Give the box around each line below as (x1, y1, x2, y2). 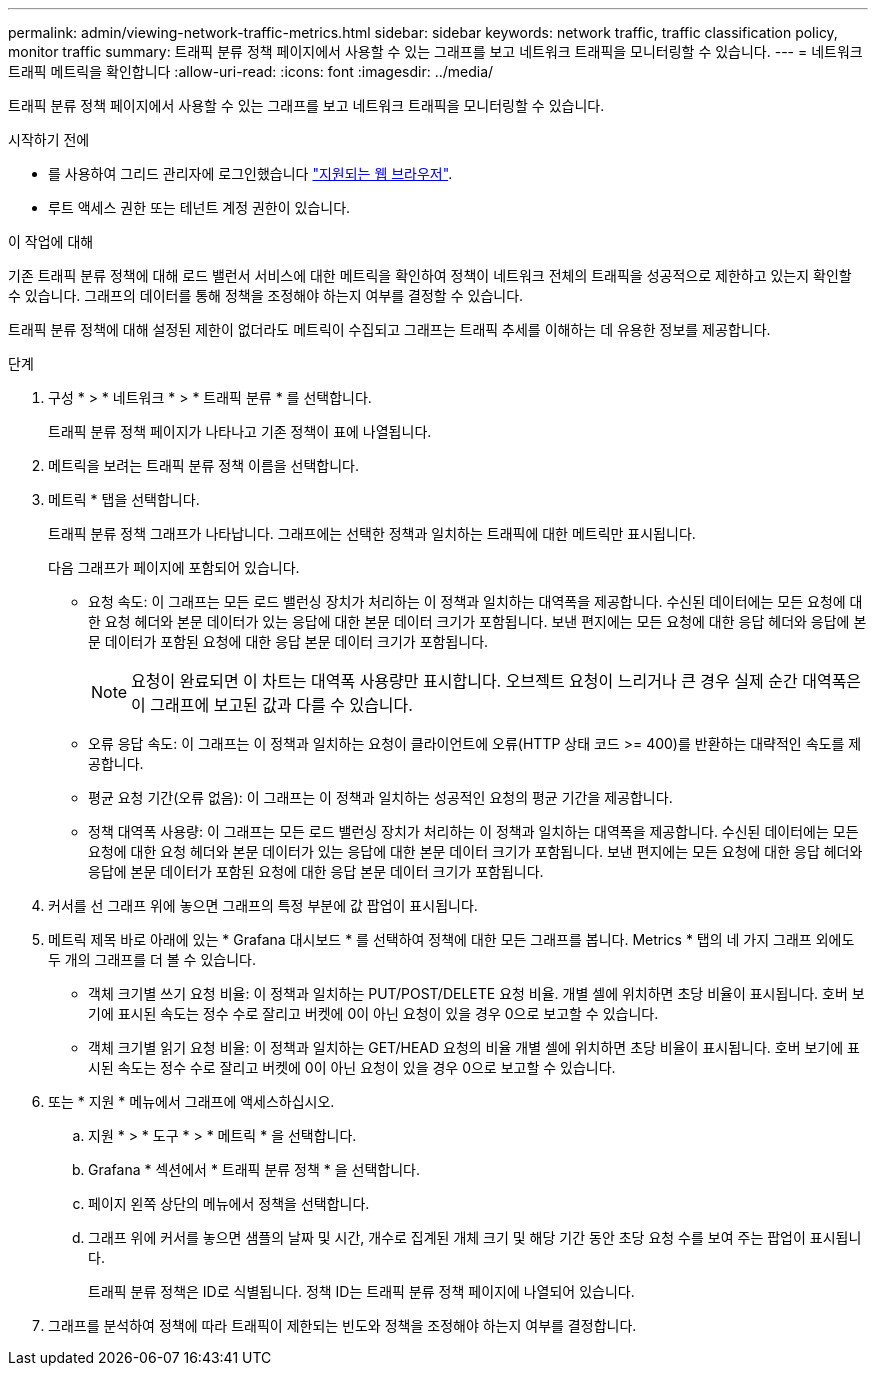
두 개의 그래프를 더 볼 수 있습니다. (48, 951, 256, 968)
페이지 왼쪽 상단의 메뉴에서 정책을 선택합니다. (88, 1195, 370, 1212)
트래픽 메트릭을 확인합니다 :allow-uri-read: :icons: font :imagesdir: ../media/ (8, 63, 494, 80)
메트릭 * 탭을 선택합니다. (48, 491, 200, 508)
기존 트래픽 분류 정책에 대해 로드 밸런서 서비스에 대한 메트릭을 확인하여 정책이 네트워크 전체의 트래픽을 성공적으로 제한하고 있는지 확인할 (8, 267, 852, 284)
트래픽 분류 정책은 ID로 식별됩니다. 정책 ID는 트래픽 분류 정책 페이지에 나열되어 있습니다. (88, 1283, 635, 1300)
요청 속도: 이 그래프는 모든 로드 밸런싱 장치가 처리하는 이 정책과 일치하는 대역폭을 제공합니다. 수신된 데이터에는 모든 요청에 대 (88, 593, 863, 610)
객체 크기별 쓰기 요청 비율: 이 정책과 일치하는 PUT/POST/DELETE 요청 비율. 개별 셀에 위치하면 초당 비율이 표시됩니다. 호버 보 (88, 985, 865, 1002)
